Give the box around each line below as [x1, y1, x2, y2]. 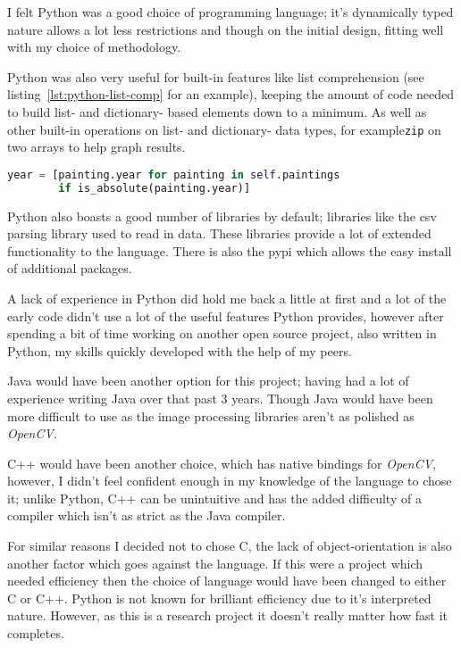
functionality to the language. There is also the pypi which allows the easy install [7, 241, 452, 260]
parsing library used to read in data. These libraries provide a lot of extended [7, 224, 432, 243]
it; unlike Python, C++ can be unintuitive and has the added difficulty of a [7, 488, 422, 507]
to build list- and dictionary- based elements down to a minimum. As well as [7, 102, 427, 120]
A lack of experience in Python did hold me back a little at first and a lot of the [7, 288, 447, 307]
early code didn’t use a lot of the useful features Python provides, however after [7, 306, 444, 325]
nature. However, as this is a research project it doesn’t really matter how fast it [7, 606, 448, 625]
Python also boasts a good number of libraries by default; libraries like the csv [7, 206, 437, 225]
